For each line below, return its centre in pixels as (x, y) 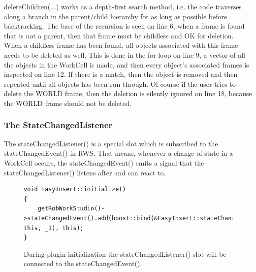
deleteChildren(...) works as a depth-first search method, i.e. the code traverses (123, 6)
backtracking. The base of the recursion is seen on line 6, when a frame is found (124, 26)
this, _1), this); (54, 228)
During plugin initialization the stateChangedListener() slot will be (125, 254)
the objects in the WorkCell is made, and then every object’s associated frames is (127, 64)
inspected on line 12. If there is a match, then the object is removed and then (121, 74)
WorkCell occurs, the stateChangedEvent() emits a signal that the (104, 162)
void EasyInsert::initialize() (75, 189)
